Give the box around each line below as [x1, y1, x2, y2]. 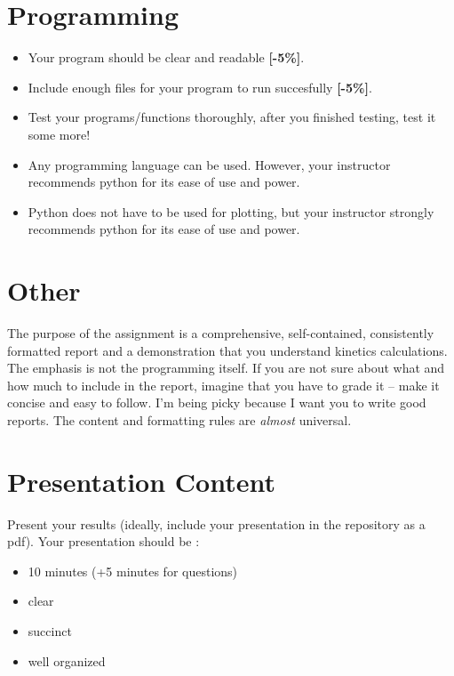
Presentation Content [7, 463, 275, 499]
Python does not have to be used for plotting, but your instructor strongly [28, 202, 434, 221]
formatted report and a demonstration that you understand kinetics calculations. [7, 341, 448, 359]
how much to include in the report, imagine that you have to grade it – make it [7, 375, 440, 394]
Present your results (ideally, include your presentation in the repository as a [7, 514, 426, 533]
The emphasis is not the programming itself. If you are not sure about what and [7, 358, 445, 377]
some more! [28, 125, 91, 143]
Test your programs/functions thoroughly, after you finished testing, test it [28, 108, 436, 126]
